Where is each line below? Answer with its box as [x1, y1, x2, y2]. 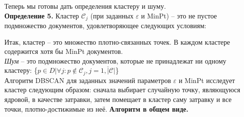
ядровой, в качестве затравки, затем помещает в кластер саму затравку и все [4, 94, 232, 104]
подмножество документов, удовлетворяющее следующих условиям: [4, 20, 206, 31]
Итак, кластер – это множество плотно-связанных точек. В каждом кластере [4, 36, 230, 47]
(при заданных [90, 10, 134, 20]
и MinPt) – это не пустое [141, 10, 217, 20]
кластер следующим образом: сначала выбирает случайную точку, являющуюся [4, 84, 241, 95]
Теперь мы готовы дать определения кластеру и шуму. [4, 1, 166, 11]
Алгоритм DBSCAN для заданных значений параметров [4, 75, 171, 85]
